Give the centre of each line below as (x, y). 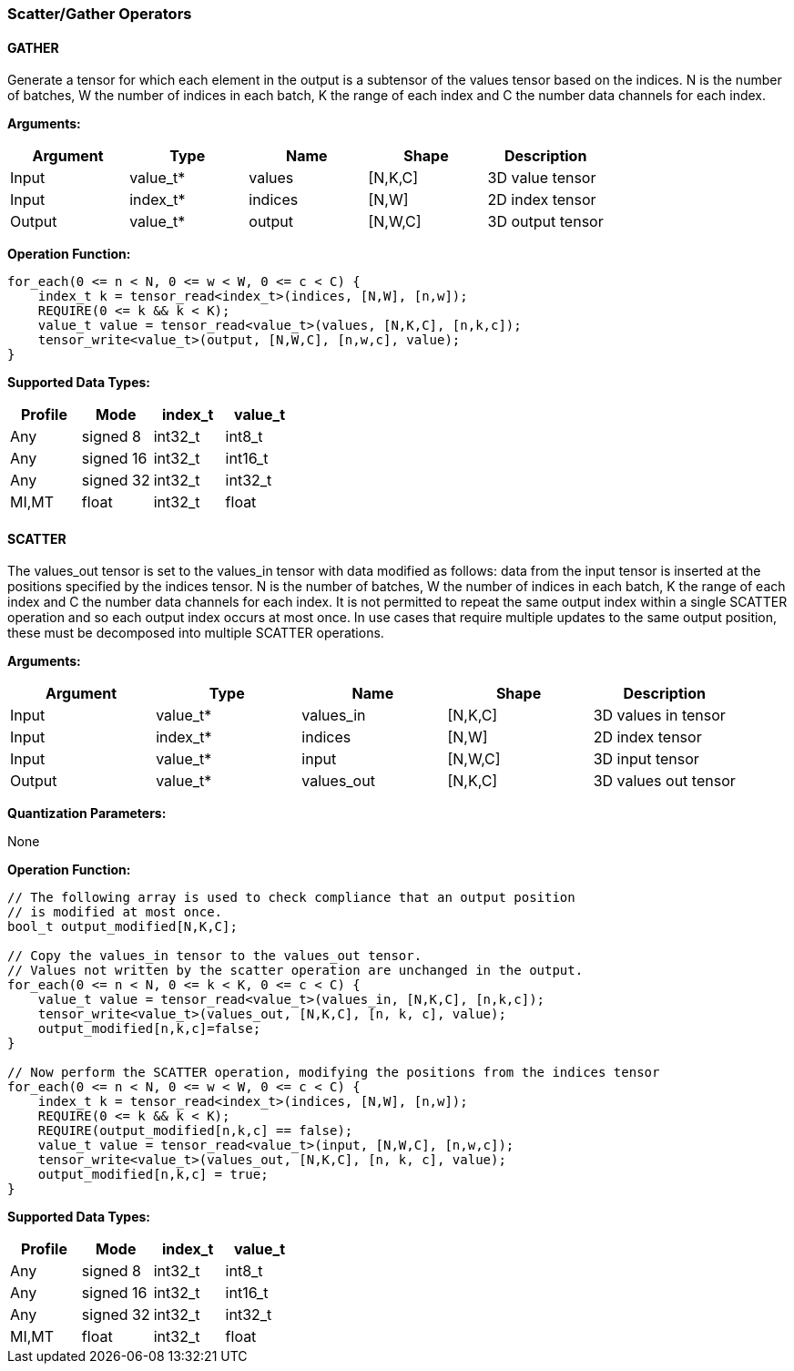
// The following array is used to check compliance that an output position (291, 898)
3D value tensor (542, 178)
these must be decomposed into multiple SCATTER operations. (196, 633)
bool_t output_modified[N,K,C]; (122, 927)
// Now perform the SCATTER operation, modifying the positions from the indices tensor (334, 1073)
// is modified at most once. (115, 912)
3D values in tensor (659, 716)
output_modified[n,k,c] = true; (153, 1175)
